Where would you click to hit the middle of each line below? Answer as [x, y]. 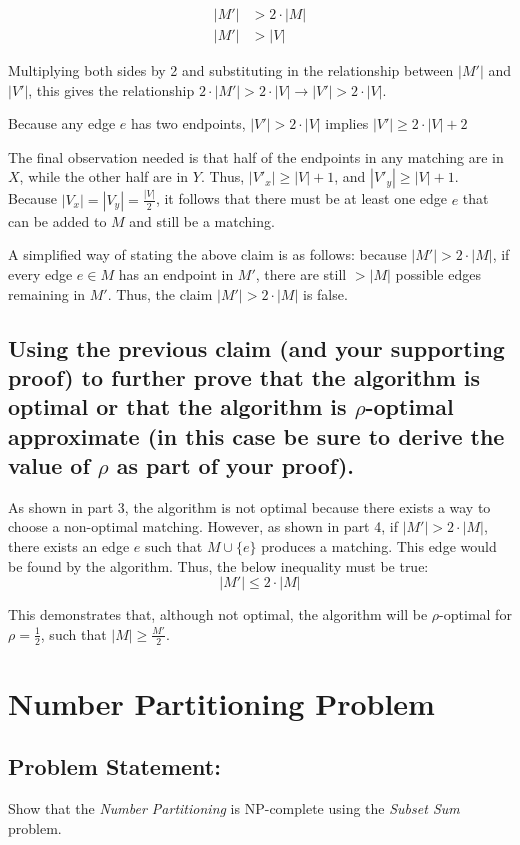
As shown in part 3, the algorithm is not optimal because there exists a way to [249, 506]
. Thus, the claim [160, 293]
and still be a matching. [202, 220]
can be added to [57, 220]
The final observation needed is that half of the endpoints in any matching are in [256, 156]
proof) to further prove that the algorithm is [244, 376]
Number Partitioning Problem [221, 702]
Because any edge [62, 123]
